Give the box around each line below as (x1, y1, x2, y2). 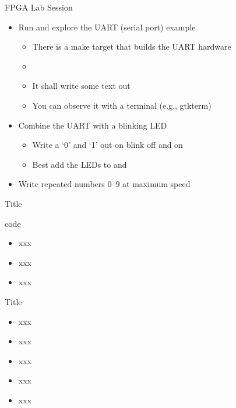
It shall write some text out (32, 79, 131, 92)
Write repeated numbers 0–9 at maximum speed (18, 178, 191, 190)
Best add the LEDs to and (32, 158, 127, 170)
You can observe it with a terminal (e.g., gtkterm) (32, 99, 212, 111)
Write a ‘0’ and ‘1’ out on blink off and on (32, 139, 183, 151)
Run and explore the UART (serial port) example (18, 20, 196, 33)
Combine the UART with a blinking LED (18, 119, 167, 131)
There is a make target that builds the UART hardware (32, 40, 231, 53)
